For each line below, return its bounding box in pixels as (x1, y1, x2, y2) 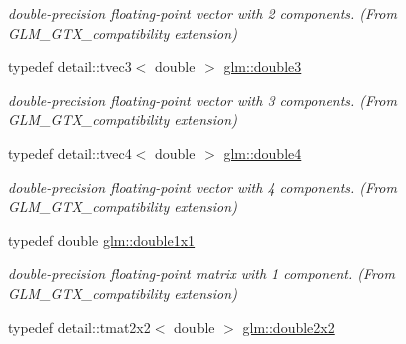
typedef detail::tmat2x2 (8, 316, 151, 337)
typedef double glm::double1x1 (8, 229, 196, 250)
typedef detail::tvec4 (8, 142, 132, 163)
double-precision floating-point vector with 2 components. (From (8, 3, 397, 23)
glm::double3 (223, 56, 302, 77)
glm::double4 (223, 142, 302, 163)
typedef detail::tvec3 (8, 56, 132, 77)
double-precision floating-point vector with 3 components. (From (8, 89, 397, 110)
